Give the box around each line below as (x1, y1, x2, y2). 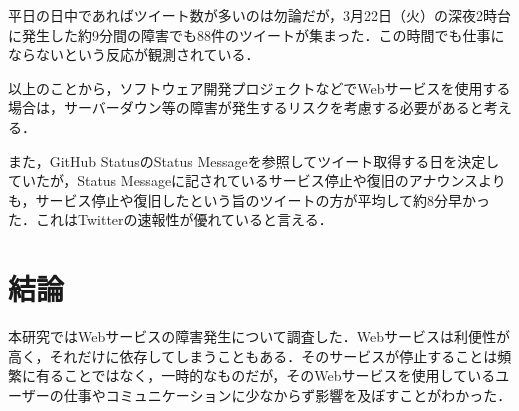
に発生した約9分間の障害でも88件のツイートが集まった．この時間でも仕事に (8, 24, 505, 45)
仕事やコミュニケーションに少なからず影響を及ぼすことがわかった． (63, 384, 512, 405)
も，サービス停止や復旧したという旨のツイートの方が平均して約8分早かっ (8, 189, 491, 210)
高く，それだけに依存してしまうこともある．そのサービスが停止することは (8, 345, 498, 366)
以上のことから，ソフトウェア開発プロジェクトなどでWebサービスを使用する (8, 77, 511, 98)
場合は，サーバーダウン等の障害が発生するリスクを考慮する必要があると (8, 97, 484, 118)
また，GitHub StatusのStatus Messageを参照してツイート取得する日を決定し (8, 150, 500, 171)
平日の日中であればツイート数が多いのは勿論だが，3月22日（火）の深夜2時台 (8, 5, 512, 25)
